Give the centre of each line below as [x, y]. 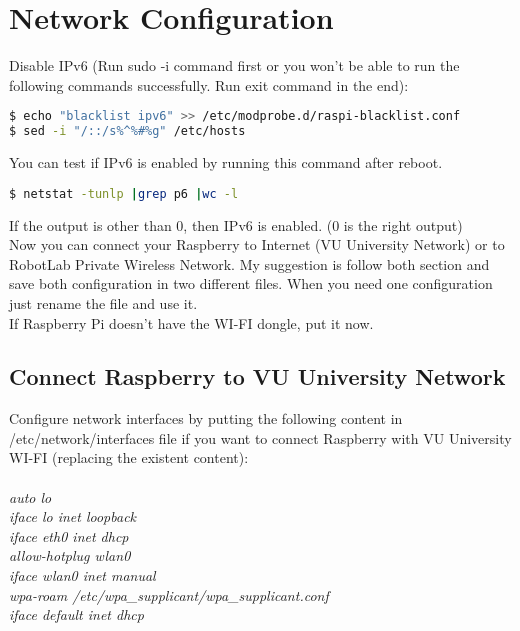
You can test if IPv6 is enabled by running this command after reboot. [226, 162]
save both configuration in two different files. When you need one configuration [251, 283]
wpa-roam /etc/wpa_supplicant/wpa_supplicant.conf [169, 594]
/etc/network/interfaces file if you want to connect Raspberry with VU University [260, 437]
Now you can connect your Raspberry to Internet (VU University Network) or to [257, 244]
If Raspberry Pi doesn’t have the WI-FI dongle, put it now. [191, 322]
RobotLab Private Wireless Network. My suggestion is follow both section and [249, 263]
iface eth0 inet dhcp [69, 535]
